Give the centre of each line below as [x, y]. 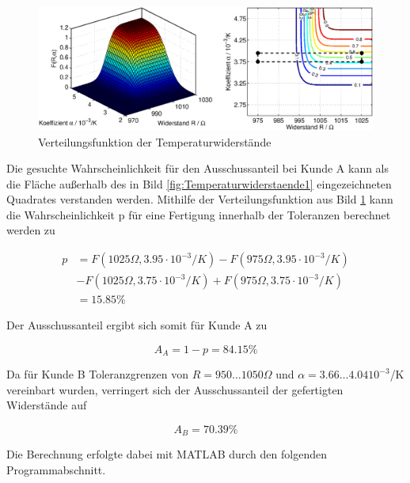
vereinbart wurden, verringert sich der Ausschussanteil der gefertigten [175, 389]
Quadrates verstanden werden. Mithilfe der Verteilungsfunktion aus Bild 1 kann [200, 199]
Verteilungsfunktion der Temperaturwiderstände [155, 141]
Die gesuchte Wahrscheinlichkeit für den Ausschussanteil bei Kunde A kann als [198, 168]
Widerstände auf [47, 405]
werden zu [31, 230]
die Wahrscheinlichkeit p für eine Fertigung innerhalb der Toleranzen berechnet [199, 214]
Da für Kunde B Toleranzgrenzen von [97, 374]
